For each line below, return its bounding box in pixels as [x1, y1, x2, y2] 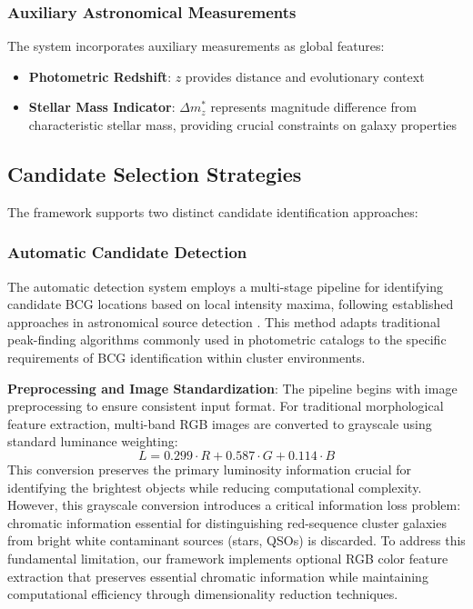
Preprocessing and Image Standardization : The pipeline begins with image [7, 378, 458, 397]
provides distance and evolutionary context [185, 66, 425, 85]
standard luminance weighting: [7, 432, 178, 451]
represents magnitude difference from [210, 97, 417, 116]
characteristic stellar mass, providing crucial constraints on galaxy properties [28, 115, 458, 134]
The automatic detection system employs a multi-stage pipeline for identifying [7, 276, 444, 295]
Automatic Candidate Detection [7, 241, 247, 264]
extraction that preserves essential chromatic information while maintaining [7, 566, 428, 585]
